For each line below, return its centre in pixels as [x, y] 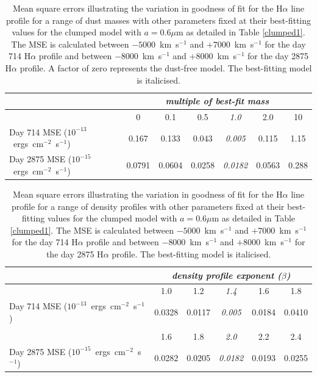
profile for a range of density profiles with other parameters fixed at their [148, 206]
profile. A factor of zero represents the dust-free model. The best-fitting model [166, 67]
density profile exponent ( [226, 275]
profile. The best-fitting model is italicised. [191, 253]
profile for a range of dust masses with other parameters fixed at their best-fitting [158, 20]
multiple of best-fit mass [217, 101]
